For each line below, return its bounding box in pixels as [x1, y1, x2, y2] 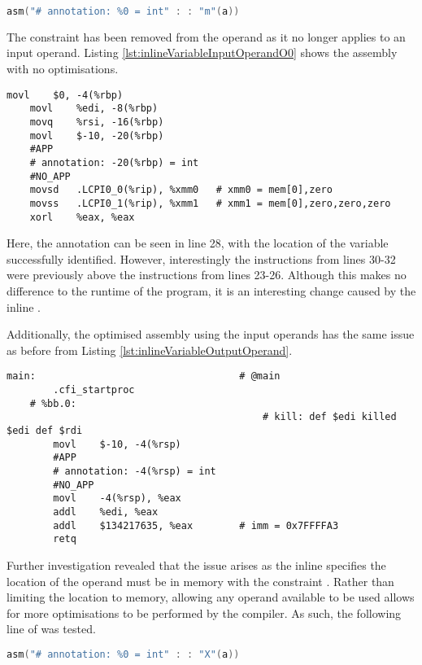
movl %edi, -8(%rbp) [29, 103, 159, 115]
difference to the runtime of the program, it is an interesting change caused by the [7, 282, 416, 299]
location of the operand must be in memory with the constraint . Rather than [7, 572, 394, 589]
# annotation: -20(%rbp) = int [29, 156, 199, 168]
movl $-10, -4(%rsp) [53, 438, 181, 450]
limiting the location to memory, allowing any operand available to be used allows [7, 588, 415, 606]
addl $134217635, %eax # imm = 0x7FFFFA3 [53, 519, 339, 532]
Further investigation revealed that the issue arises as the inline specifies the [7, 556, 386, 573]
